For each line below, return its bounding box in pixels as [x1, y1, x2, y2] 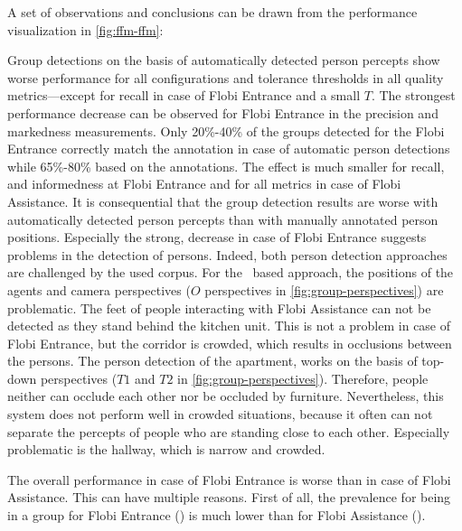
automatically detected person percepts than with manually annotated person [7, 210, 438, 228]
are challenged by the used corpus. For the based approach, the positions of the [7, 263, 454, 282]
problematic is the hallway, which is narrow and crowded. [7, 440, 325, 459]
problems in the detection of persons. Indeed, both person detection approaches [7, 245, 448, 264]
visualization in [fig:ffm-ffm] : [7, 20, 164, 39]
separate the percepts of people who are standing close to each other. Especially [7, 422, 450, 441]
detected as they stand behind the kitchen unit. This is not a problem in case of [7, 316, 451, 335]
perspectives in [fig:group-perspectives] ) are [204, 280, 444, 299]
